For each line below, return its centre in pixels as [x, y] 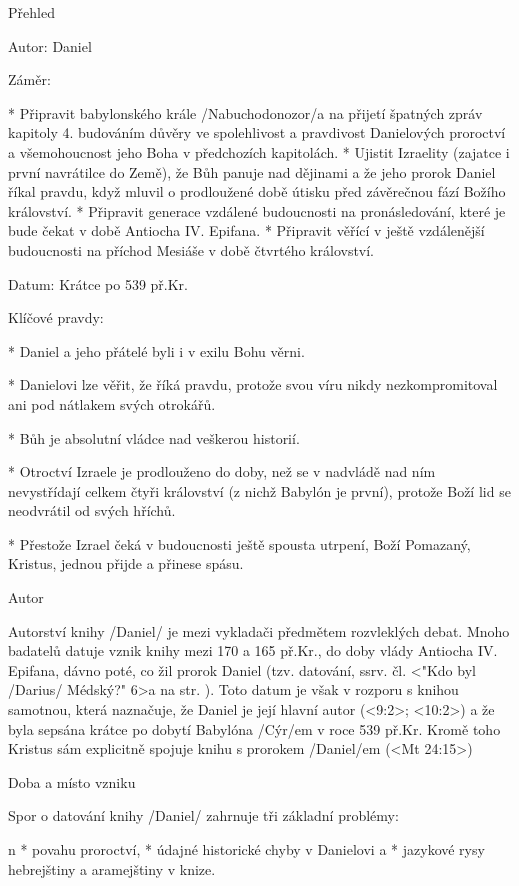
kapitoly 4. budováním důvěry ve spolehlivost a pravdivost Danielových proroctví [257, 132]
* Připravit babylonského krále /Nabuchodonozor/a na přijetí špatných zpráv [245, 112]
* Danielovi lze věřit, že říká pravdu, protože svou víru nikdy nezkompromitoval [253, 384]
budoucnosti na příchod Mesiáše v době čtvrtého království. [191, 249]
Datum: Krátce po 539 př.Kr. [98, 283]
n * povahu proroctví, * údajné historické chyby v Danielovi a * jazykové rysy [246, 849]
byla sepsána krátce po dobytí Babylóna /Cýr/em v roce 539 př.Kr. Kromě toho [254, 728]
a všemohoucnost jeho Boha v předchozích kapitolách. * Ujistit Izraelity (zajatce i [259, 151]
